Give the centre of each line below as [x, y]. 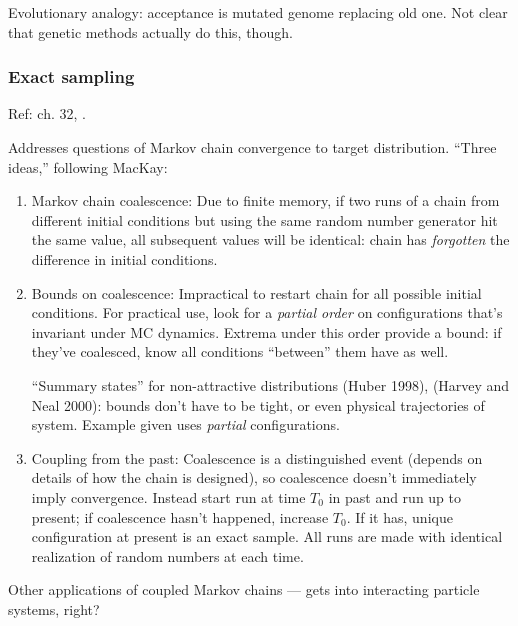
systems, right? [54, 608]
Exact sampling [71, 76]
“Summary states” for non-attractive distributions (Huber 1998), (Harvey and [270, 384]
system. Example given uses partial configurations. [185, 424]
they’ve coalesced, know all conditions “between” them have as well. [240, 351]
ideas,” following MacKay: [88, 166]
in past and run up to [395, 496]
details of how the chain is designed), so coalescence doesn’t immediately [254, 477]
